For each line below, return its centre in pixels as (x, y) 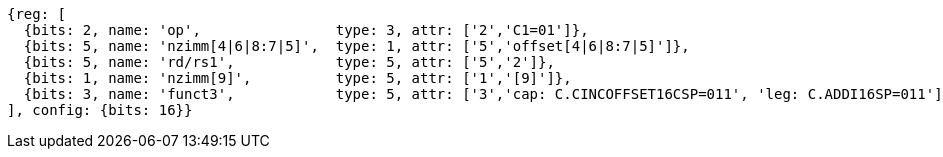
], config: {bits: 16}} (100, 110)
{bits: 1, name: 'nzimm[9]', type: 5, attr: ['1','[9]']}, (297, 78)
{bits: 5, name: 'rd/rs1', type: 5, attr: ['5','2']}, (289, 62)
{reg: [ (37, 14)
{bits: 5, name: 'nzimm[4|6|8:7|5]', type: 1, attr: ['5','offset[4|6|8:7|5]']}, (356, 46)
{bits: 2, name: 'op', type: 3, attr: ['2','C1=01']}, (306, 30)
